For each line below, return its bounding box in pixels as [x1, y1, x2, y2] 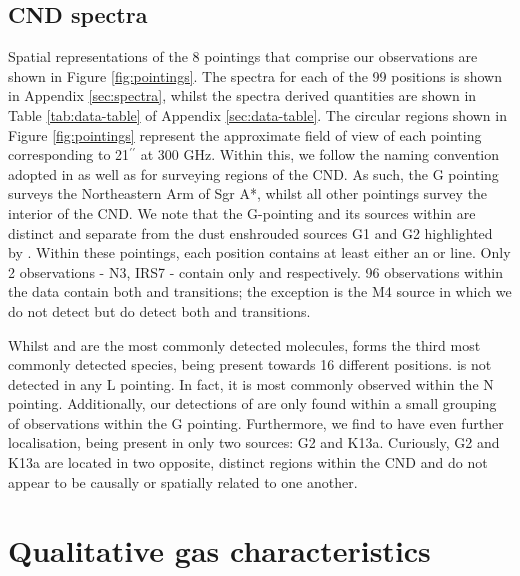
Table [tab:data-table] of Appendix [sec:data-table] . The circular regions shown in [8, 104, 507, 125]
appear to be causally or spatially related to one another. [8, 471, 358, 492]
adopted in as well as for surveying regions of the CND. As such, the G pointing [8, 163, 499, 184]
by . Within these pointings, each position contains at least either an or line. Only [8, 242, 511, 263]
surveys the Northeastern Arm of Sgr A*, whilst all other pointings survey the [8, 183, 488, 204]
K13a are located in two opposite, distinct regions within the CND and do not [8, 452, 488, 473]
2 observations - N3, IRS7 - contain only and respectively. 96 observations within [8, 261, 503, 282]
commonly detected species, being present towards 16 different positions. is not [8, 354, 492, 375]
